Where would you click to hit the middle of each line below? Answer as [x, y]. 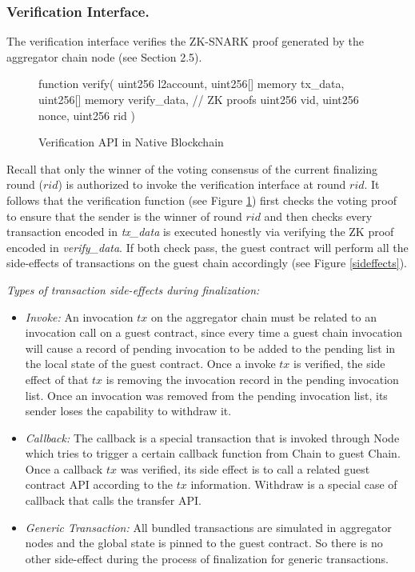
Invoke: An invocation [79, 316]
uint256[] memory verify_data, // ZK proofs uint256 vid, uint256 [199, 99]
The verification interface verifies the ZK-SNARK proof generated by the [185, 41]
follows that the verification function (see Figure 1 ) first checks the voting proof [202, 200]
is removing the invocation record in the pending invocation [252, 379]
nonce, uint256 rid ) [87, 115]
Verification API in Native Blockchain [131, 142]
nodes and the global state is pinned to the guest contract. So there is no [204, 543]
